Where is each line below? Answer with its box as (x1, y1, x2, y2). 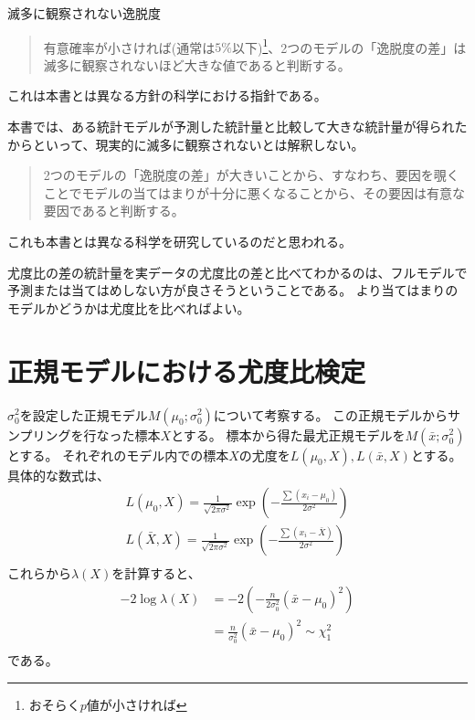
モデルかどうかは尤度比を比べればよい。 (7, 298, 250, 317)
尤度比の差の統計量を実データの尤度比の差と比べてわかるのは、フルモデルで (7, 262, 468, 281)
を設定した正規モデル (19, 405, 148, 424)
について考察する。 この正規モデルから (213, 405, 449, 424)
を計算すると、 (111, 564, 201, 583)
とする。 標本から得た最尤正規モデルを (171, 425, 406, 444)
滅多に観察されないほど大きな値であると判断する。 (43, 55, 351, 74)
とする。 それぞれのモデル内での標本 (7, 445, 229, 464)
